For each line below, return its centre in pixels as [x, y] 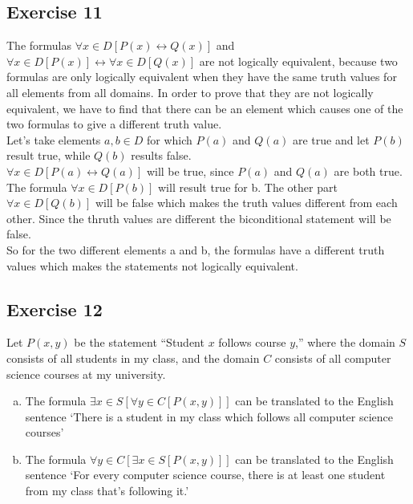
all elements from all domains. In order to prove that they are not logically [190, 92]
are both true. [368, 171]
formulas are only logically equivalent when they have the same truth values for [202, 77]
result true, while [49, 155]
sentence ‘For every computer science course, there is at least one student [205, 475]
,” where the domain [345, 342]
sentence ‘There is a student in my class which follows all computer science [209, 416]
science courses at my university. [86, 374]
